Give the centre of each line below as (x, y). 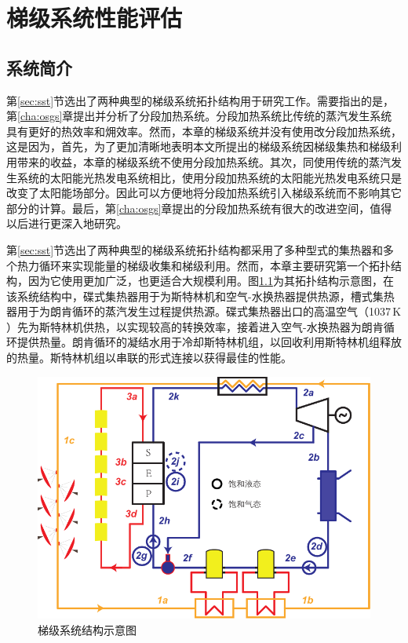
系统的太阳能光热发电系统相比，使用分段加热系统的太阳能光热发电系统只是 (209, 177)
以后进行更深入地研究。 (67, 223)
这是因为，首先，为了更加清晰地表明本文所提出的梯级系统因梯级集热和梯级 (199, 146)
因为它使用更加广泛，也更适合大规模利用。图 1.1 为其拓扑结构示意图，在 (211, 281)
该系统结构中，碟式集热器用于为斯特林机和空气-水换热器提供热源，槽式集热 (200, 296)
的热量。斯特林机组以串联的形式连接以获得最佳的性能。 (149, 358)
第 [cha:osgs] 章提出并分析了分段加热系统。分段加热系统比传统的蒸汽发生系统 (199, 116)
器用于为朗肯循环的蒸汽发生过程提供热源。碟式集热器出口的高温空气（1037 (199, 311)
